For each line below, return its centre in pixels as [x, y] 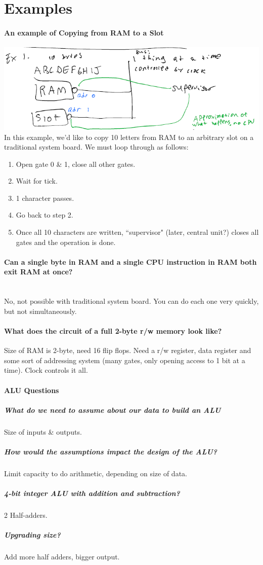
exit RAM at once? [38, 272]
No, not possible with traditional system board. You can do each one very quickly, [131, 301]
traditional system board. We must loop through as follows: [96, 147]
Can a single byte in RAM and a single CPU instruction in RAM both [130, 261]
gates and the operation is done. [66, 242]
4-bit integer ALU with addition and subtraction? [92, 493]
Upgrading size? [32, 535]
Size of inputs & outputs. [43, 431]
